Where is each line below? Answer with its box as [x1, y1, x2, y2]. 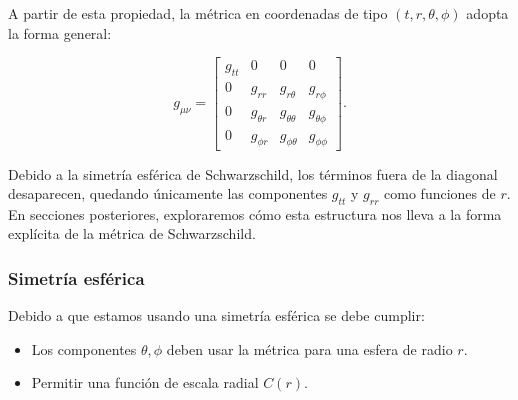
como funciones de [384, 183, 496, 204]
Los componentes [31, 338, 137, 359]
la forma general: [8, 22, 112, 43]
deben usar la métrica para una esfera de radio [166, 338, 453, 359]
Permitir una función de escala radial [31, 372, 259, 393]
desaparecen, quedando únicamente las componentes [8, 183, 328, 204]
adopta [466, 3, 509, 23]
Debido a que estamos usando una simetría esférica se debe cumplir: [8, 305, 425, 326]
